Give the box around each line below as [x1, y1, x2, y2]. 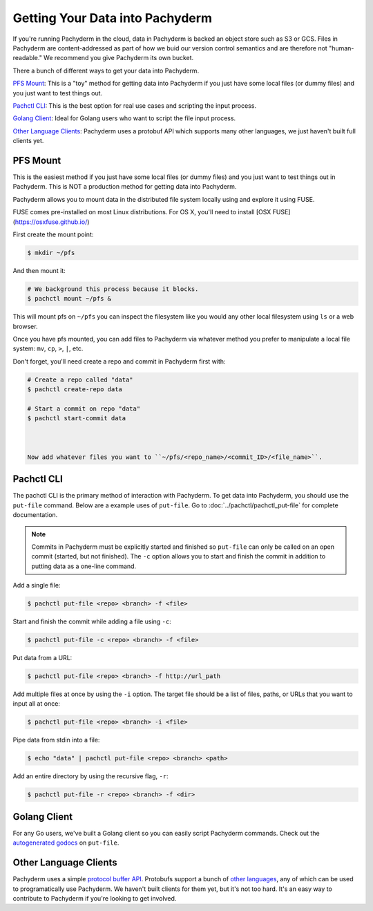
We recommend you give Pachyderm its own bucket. [44, 54, 194, 62]
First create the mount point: [12, 230, 94, 238]
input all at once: [12, 699, 60, 708]
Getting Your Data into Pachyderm [12, 10, 213, 26]
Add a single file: [12, 581, 61, 590]
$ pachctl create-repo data [27, 386, 122, 393]
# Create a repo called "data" [27, 375, 134, 384]
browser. [12, 322, 38, 330]
